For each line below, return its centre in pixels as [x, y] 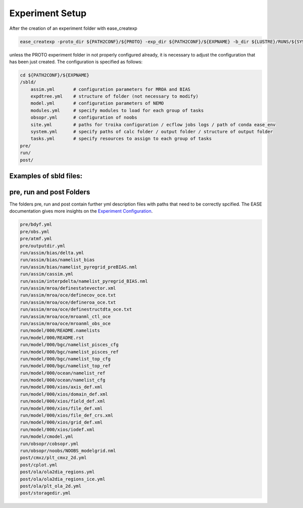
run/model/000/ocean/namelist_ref [63, 373]
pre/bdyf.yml [36, 224]
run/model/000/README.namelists [60, 331]
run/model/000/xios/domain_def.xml [64, 394]
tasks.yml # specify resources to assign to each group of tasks [121, 139]
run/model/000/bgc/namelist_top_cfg [65, 359]
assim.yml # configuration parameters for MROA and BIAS [111, 89]
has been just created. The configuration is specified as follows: [76, 62]
